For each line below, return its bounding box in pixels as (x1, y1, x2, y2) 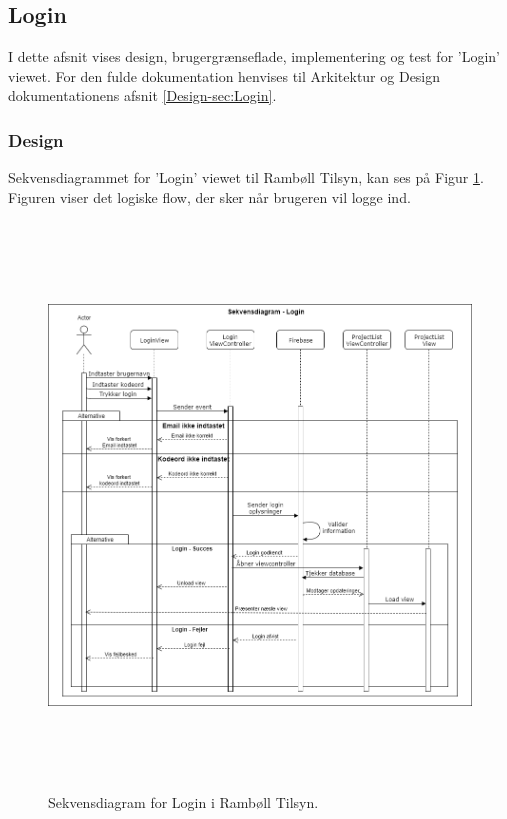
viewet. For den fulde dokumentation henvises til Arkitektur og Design (8, 65, 441, 86)
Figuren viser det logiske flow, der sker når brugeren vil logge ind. (8, 186, 411, 207)
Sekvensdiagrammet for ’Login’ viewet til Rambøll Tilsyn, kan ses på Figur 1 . (8, 167, 484, 188)
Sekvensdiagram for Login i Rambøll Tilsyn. (48, 791, 319, 812)
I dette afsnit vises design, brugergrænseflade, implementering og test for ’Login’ (8, 46, 501, 67)
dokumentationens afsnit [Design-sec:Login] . (8, 85, 277, 106)
